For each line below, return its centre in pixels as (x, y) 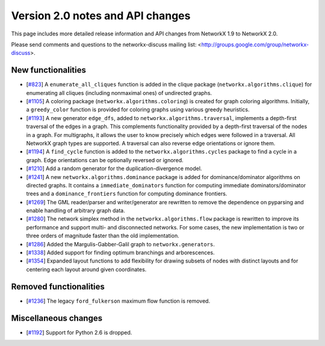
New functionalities (49, 70)
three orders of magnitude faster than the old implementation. (103, 236)
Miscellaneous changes (57, 318)
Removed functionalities (58, 286)
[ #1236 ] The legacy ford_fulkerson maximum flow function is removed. (118, 301)
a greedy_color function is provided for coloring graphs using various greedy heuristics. (138, 110)
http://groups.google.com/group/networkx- (255, 44)
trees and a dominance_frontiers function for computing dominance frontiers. (127, 194)
